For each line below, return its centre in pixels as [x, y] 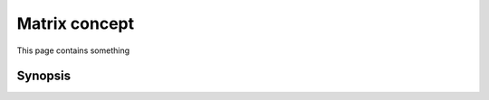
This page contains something [73, 50]
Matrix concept [76, 23]
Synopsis [44, 76]
